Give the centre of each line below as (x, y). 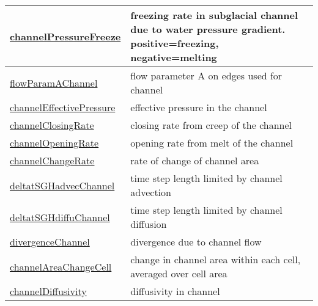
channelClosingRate (52, 125)
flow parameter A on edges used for (206, 75)
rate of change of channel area (195, 160)
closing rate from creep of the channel (211, 125)
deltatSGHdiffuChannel (60, 217)
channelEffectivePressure (63, 107)
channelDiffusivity (48, 291)
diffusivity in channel (175, 291)
